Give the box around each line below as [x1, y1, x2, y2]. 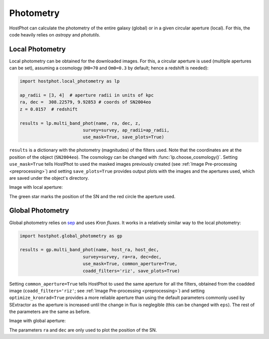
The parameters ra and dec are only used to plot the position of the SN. [9, 327, 157, 333]
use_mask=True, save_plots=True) [82, 134, 164, 140]
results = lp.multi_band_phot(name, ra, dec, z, [19, 120, 141, 126]
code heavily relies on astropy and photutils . [9, 31, 101, 37]
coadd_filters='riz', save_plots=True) [82, 268, 180, 274]
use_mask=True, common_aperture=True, [82, 261, 178, 267]
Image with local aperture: [9, 184, 63, 190]
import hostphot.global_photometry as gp [19, 233, 123, 239]
